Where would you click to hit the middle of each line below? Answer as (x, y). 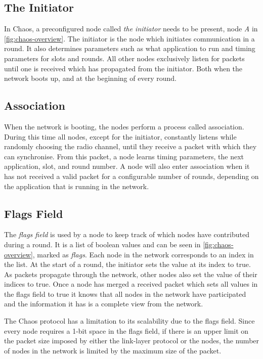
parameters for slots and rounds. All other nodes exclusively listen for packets (124, 58)
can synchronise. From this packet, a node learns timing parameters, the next (124, 156)
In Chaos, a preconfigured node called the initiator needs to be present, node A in (131, 29)
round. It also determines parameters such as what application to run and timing (130, 48)
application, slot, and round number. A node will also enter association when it (127, 166)
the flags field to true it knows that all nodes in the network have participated (125, 294)
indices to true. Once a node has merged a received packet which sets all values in (131, 284)
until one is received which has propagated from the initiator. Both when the (123, 68)
